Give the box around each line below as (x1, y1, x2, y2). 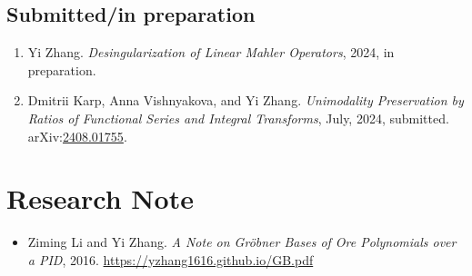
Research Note (6, 180, 194, 217)
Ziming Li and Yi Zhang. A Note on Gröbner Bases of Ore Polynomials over (27, 232, 457, 251)
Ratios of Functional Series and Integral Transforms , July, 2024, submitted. (27, 108, 449, 127)
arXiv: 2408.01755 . (27, 126, 127, 145)
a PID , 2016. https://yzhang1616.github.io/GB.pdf (27, 250, 314, 269)
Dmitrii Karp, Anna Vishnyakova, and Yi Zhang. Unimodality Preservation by (27, 91, 464, 110)
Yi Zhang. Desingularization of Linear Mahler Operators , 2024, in (27, 43, 395, 62)
